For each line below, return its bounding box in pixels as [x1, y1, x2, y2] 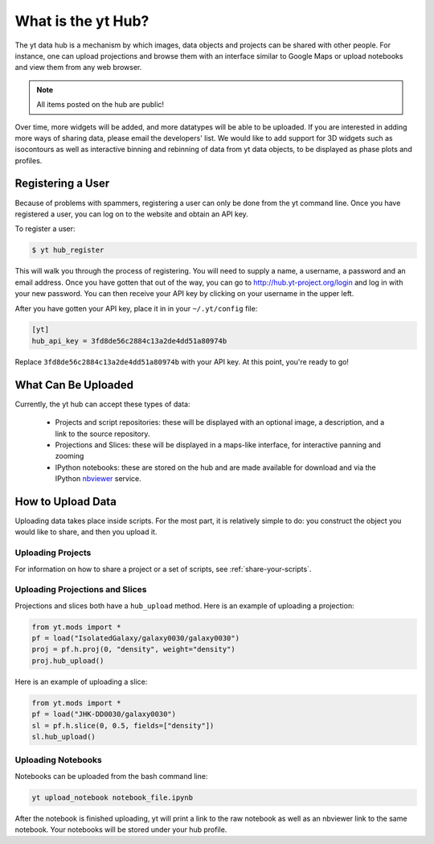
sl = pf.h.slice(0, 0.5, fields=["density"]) [31, 721, 215, 730]
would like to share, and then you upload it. [14, 527, 158, 537]
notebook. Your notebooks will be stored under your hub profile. [14, 825, 227, 834]
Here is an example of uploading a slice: [14, 677, 148, 686]
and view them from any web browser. [14, 63, 142, 72]
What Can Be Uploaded [14, 378, 134, 392]
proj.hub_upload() [31, 656, 104, 665]
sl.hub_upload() [31, 732, 96, 741]
